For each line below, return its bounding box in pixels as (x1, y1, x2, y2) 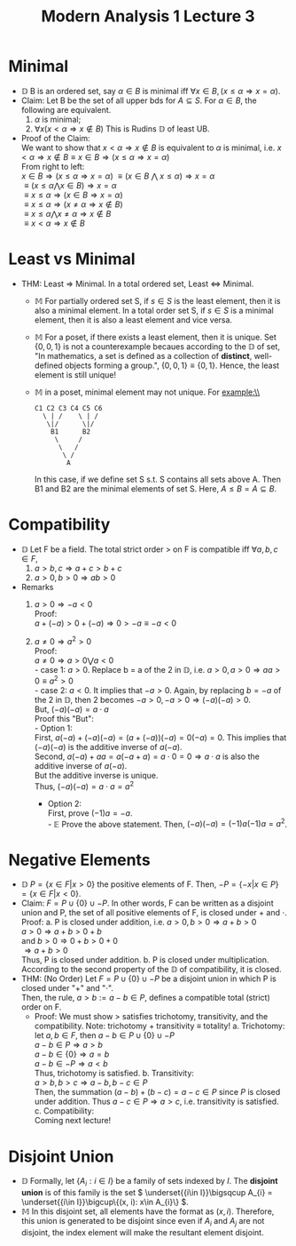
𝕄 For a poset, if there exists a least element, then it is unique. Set (34, 331, 277, 342)
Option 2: (47, 798, 82, 809)
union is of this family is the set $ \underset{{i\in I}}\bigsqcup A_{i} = (20, 1187, 273, 1198)
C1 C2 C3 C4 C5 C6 (34, 403, 103, 412)
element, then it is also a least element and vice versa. (34, 314, 232, 325)
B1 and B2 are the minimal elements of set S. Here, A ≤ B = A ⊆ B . (34, 483, 277, 494)
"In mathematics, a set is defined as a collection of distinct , (34, 350, 253, 361)
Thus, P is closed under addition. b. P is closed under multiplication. (20, 954, 269, 965)
